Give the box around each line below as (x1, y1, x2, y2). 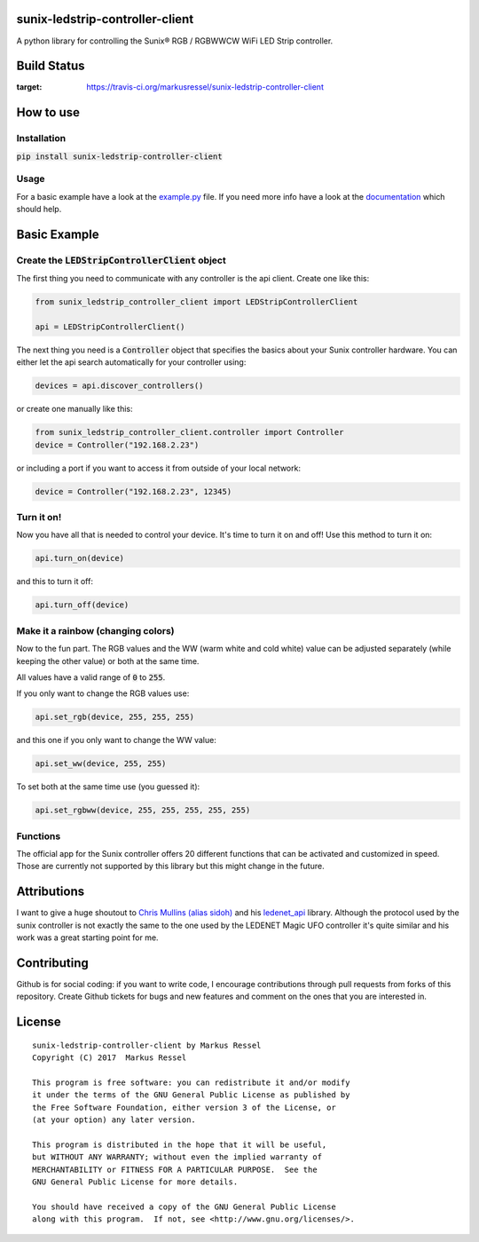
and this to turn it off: (16, 576, 93, 587)
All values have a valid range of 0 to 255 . (16, 671, 166, 683)
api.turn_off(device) (35, 600, 130, 610)
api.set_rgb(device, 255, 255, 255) (35, 712, 195, 723)
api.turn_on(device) (35, 553, 124, 564)
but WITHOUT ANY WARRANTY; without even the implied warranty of (32, 1152, 323, 1162)
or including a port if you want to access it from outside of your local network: (16, 463, 302, 473)
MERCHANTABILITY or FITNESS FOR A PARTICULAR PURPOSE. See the (32, 1164, 318, 1175)
